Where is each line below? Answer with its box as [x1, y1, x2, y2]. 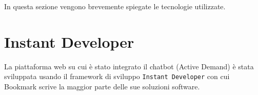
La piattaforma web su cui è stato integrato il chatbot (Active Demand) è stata [4, 61, 254, 71]
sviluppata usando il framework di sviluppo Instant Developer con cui [4, 71, 230, 82]
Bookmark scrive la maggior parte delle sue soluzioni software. [4, 81, 200, 91]
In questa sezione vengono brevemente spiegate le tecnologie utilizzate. [4, 1, 226, 11]
